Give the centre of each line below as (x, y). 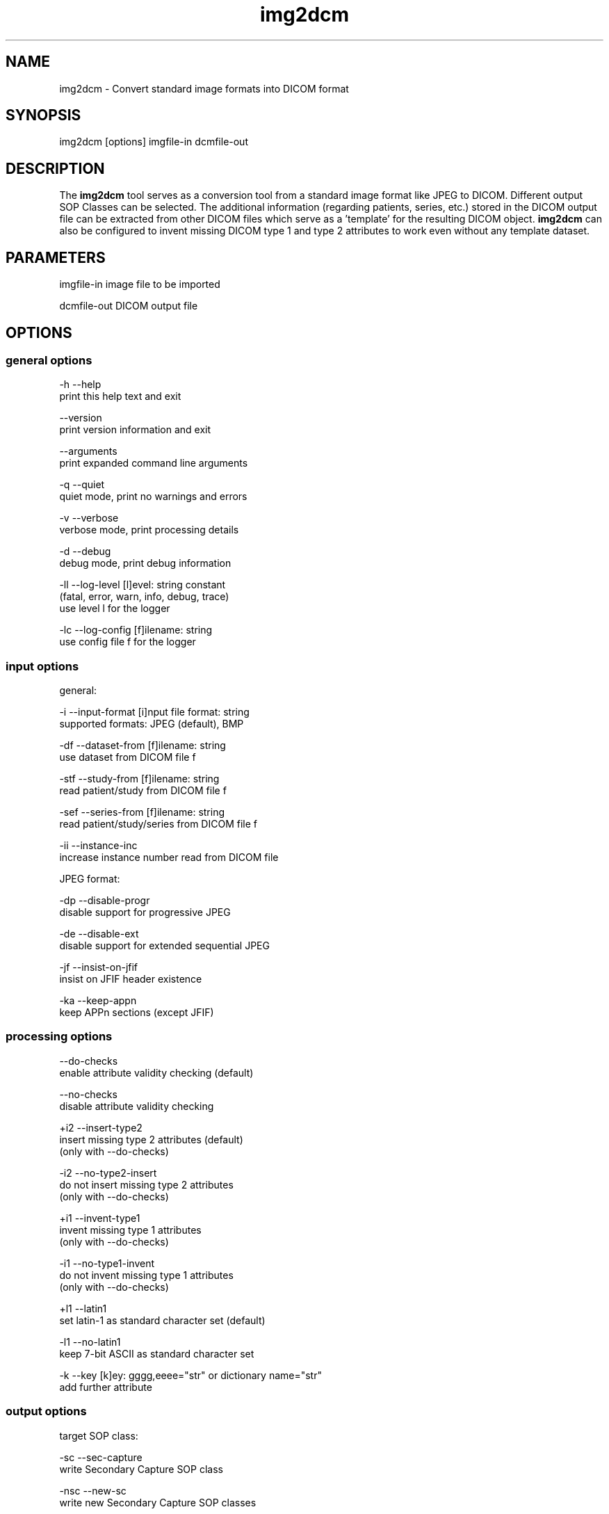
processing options (59, 1037)
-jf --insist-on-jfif (99, 967)
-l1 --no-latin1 (90, 1342)
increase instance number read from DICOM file (169, 857)
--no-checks (88, 1094)
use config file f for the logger (128, 642)
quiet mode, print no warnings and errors (153, 497)
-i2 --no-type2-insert (108, 1173)
